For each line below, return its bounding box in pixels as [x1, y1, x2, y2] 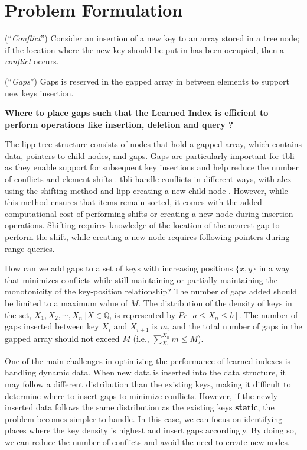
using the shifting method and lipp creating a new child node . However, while [5, 184, 288, 196]
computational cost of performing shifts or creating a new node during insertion [5, 207, 293, 219]
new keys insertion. [5, 86, 74, 99]
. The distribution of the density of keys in [138, 297, 292, 309]
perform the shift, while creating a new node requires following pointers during [5, 231, 290, 243]
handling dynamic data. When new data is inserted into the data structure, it [5, 366, 286, 378]
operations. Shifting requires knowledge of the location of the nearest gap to [5, 219, 280, 231]
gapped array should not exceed [5, 332, 120, 344]
